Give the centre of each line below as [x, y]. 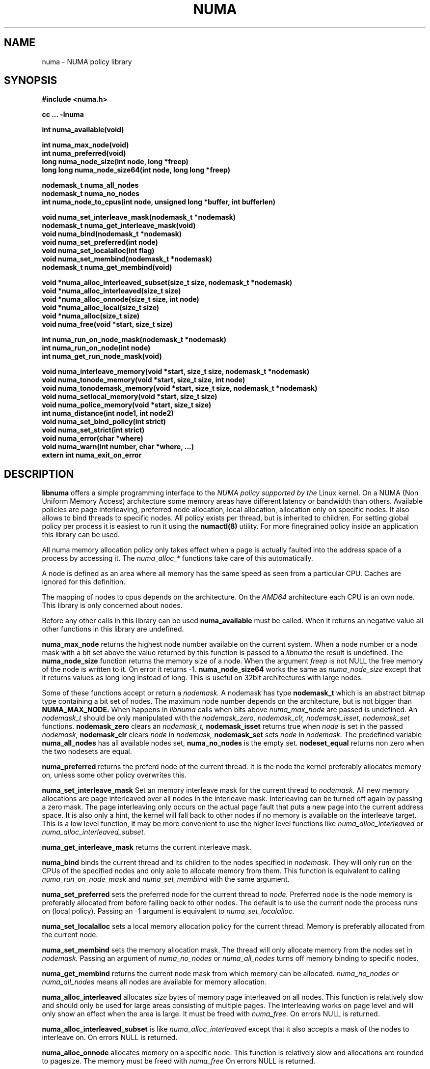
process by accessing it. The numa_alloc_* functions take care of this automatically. [177, 558]
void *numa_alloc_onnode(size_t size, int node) [121, 299]
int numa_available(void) [83, 130]
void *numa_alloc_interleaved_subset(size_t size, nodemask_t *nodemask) [167, 283]
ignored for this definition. [84, 582]
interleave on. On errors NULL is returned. [110, 1038]
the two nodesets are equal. [87, 751]
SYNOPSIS [31, 81]
